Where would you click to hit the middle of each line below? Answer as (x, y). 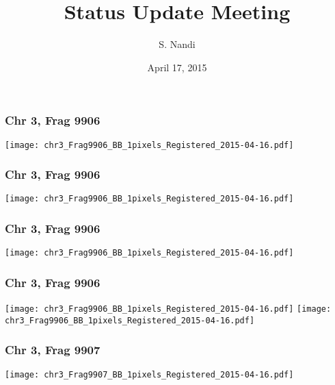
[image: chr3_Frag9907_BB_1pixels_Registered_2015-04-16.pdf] (149, 374)
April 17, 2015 (177, 67)
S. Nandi (177, 44)
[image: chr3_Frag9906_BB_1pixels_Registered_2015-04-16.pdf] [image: (168, 309)
